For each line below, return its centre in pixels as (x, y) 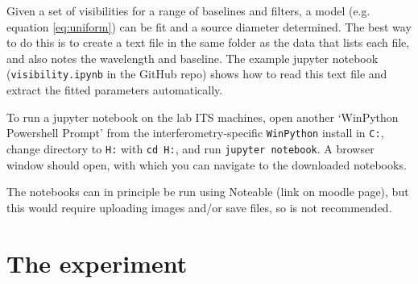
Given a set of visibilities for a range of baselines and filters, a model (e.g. (188, 10)
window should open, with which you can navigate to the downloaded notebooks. (207, 164)
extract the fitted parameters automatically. (115, 90)
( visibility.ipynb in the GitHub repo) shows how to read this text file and (197, 74)
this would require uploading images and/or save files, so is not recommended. (199, 207)
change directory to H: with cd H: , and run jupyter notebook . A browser (190, 148)
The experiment (97, 263)
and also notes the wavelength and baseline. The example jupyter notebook (192, 58)
